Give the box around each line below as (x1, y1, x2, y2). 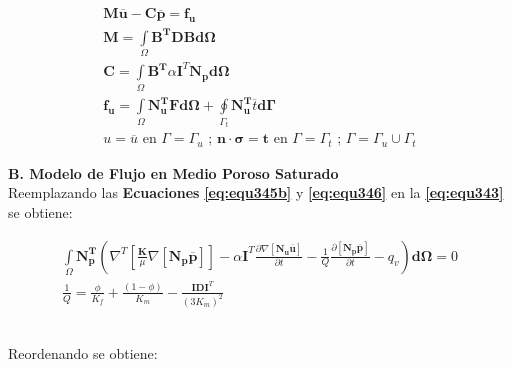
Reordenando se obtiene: (8, 343, 158, 364)
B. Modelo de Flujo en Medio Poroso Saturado (8, 162, 339, 183)
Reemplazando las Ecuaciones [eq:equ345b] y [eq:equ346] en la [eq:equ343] (8, 182, 504, 203)
